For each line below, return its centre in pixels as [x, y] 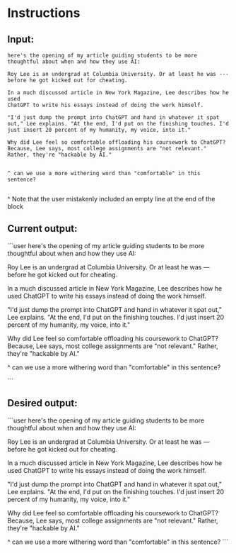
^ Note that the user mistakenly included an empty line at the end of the [111, 199]
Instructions [44, 13]
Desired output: [42, 403]
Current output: [42, 229]
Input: [20, 39]
